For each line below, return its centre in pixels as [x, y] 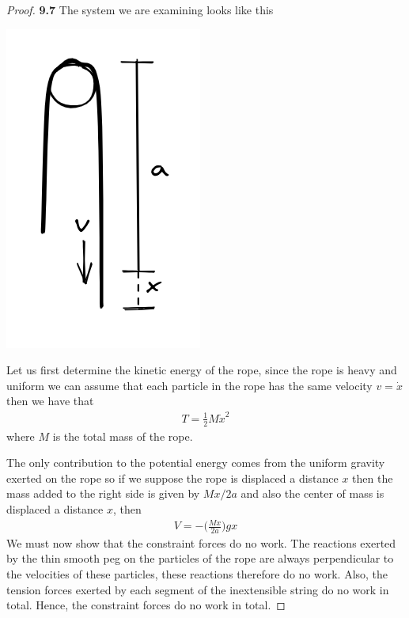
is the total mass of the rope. [123, 436]
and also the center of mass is [312, 493]
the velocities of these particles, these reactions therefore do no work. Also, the [197, 574]
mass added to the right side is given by [103, 493]
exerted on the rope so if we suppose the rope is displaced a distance [172, 478]
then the [373, 478]
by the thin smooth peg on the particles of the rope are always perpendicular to [200, 558]
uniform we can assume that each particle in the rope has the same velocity [189, 385]
